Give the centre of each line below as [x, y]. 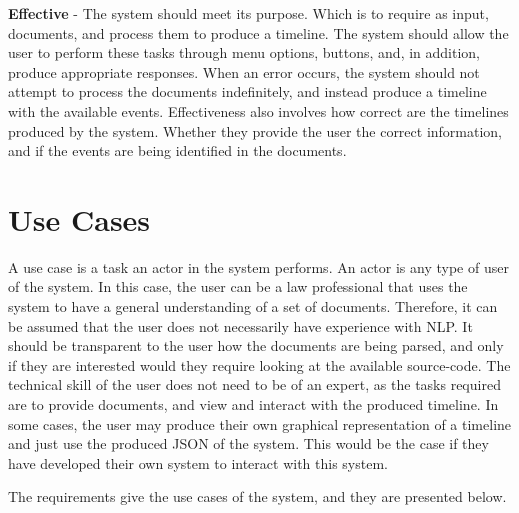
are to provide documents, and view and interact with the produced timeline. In [253, 404]
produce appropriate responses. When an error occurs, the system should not [244, 71]
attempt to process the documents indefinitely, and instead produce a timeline [247, 91]
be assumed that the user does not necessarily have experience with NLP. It [240, 325]
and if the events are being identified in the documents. [177, 150]
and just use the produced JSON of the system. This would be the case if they [248, 443]
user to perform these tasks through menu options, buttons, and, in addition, [244, 52]
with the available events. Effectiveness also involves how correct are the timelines [258, 110]
